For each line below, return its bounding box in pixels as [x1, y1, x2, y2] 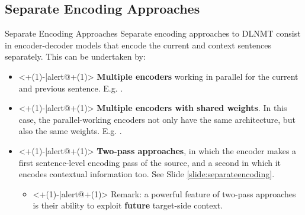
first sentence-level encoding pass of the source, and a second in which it [18, 156, 281, 168]
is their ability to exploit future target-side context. [33, 199, 223, 211]
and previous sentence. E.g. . [18, 82, 123, 94]
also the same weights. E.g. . [18, 125, 122, 137]
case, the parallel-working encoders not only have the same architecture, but [18, 113, 296, 125]
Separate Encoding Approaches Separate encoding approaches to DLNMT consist [5, 27, 301, 40]
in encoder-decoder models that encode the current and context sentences [5, 38, 271, 51]
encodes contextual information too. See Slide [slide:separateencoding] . [18, 168, 275, 180]
